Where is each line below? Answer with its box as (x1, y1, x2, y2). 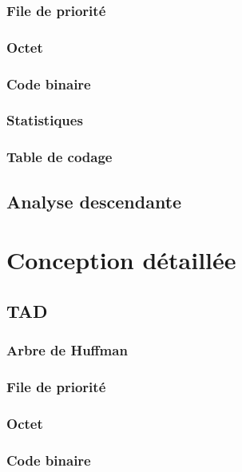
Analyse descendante (6, 188, 182, 213)
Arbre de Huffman (6, 340, 128, 360)
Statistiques (6, 110, 83, 130)
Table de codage (6, 147, 113, 167)
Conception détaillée (6, 244, 236, 276)
